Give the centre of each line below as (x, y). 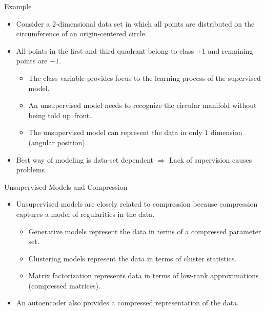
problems (30, 170)
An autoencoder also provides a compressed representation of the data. (127, 303)
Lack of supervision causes (211, 159)
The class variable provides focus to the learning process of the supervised (145, 77)
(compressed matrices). (64, 285)
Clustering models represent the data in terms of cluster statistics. (132, 258)
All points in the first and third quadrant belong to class (105, 50)
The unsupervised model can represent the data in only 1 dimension (135, 132)
